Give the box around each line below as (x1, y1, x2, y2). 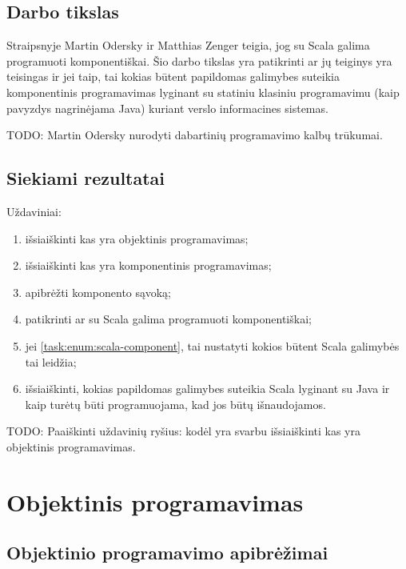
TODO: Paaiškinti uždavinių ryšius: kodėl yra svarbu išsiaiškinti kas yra (6, 423, 360, 439)
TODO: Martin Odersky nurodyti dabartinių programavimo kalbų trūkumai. (6, 126, 383, 143)
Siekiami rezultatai (6, 166, 165, 190)
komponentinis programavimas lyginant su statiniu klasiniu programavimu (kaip (6, 83, 400, 100)
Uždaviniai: (6, 202, 62, 219)
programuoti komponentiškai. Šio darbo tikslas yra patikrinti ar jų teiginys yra (6, 52, 392, 69)
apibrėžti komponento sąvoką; (25, 283, 171, 300)
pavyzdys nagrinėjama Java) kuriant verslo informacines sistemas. (6, 99, 328, 116)
